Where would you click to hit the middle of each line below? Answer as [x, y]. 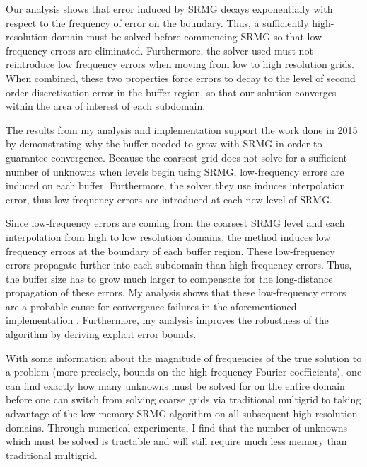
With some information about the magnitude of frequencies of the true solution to [184, 358]
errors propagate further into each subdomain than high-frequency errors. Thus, [179, 265]
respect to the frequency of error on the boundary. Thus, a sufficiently [157, 22]
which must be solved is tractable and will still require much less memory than [176, 441]
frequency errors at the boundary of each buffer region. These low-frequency [170, 251]
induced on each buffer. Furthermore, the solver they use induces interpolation [176, 185]
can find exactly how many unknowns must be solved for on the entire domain [175, 385]
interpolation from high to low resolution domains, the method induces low [168, 236]
